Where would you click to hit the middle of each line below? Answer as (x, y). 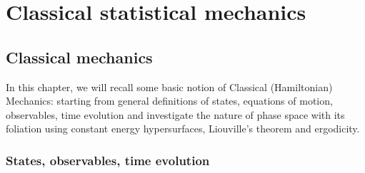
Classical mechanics (79, 57)
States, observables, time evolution (108, 160)
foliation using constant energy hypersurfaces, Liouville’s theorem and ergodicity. (183, 129)
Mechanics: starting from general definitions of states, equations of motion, (169, 101)
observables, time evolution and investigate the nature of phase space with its (175, 114)
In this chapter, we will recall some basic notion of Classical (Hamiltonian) (169, 86)
